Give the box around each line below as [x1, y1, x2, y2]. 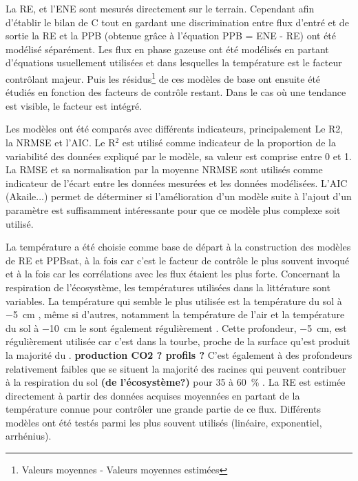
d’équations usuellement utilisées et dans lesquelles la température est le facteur [6, 55, 342, 70]
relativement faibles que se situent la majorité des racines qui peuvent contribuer [6, 361, 346, 375]
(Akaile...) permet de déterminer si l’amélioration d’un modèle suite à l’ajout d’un [6, 189, 352, 204]
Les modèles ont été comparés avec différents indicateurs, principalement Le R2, [6, 121, 344, 136]
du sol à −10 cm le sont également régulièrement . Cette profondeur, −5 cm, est [6, 320, 347, 335]
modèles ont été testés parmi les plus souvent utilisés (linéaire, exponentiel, [6, 415, 322, 429]
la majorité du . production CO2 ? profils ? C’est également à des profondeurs [6, 347, 352, 362]
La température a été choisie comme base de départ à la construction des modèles [6, 239, 351, 254]
